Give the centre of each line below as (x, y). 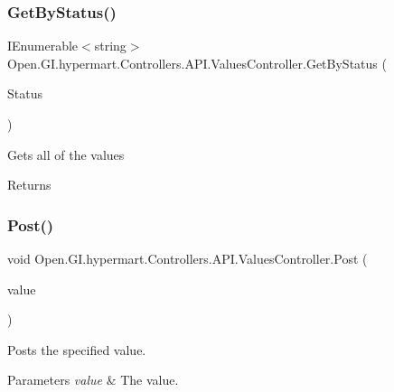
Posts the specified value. (77, 349)
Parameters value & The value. (93, 380)
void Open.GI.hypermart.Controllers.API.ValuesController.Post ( (188, 258)
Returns (29, 185)
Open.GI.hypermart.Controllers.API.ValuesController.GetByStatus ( (197, 63)
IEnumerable (43, 46)
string (110, 46)
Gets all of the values (66, 154)
